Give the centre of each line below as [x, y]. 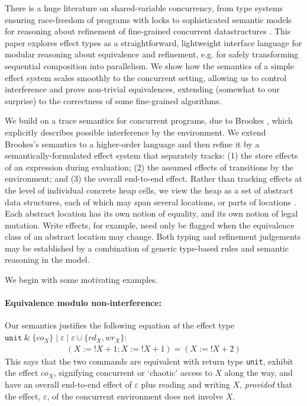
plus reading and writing [185, 384]
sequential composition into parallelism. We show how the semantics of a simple [149, 65]
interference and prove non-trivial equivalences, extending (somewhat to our [143, 89]
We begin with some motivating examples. [81, 280]
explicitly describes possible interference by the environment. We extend [135, 132]
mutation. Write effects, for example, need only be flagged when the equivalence [150, 225]
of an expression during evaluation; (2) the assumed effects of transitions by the [149, 167]
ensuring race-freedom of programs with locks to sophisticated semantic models [148, 19]
